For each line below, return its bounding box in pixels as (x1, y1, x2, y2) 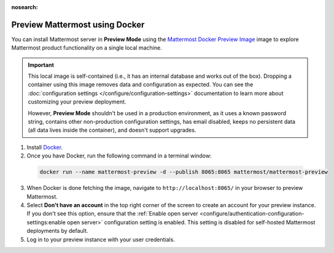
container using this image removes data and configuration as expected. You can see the (28, 81, 254, 88)
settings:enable (26, 218, 66, 226)
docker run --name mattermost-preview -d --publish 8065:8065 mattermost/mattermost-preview (39, 168, 328, 176)
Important (28, 61, 55, 69)
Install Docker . (26, 143, 63, 151)
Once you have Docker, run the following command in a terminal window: (26, 152, 212, 159)
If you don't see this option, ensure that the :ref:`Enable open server (26, 210, 199, 217)
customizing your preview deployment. (28, 98, 126, 105)
